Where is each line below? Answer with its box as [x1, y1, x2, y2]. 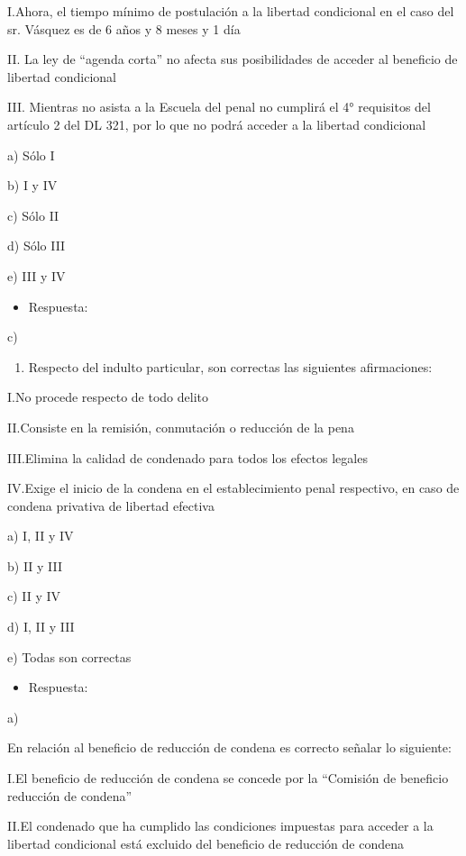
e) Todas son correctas [7, 647, 132, 666]
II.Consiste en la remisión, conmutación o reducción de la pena [7, 417, 354, 436]
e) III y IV [7, 266, 66, 285]
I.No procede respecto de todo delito [7, 387, 208, 406]
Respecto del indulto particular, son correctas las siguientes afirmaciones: [28, 357, 433, 376]
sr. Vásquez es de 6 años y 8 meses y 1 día [7, 19, 241, 38]
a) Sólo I [7, 145, 55, 164]
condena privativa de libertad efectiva [7, 496, 215, 515]
